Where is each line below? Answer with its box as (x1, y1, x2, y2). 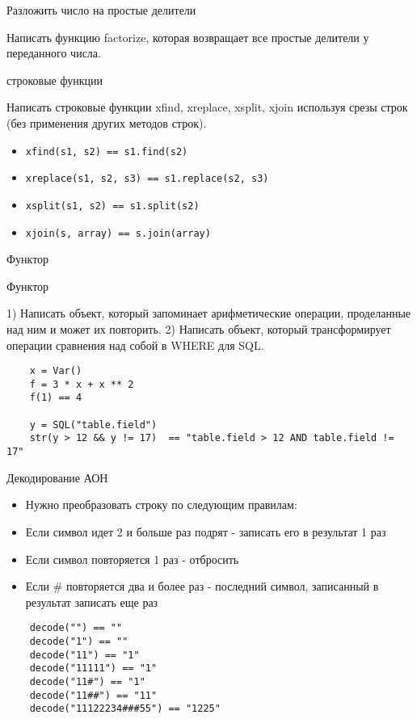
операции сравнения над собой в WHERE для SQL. (6, 336, 264, 353)
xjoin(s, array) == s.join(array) (25, 227, 211, 239)
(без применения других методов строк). (6, 114, 207, 131)
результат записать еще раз (25, 593, 158, 610)
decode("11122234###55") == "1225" (29, 703, 221, 715)
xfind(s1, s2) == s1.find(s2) (25, 145, 188, 158)
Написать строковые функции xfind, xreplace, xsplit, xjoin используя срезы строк (6, 99, 408, 116)
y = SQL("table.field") (29, 418, 158, 431)
